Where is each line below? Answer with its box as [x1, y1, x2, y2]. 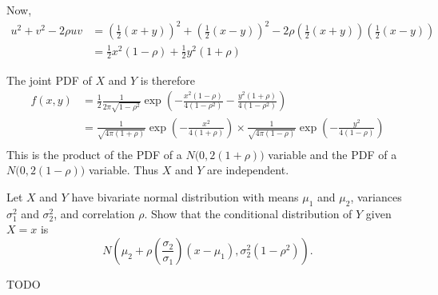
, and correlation [54, 205, 135, 221]
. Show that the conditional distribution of [144, 205, 352, 221]
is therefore [140, 71, 195, 88]
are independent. [207, 161, 289, 178]
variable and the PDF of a [268, 146, 397, 162]
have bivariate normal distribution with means [71, 188, 299, 205]
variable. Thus [88, 161, 159, 178]
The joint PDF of [6, 71, 92, 88]
